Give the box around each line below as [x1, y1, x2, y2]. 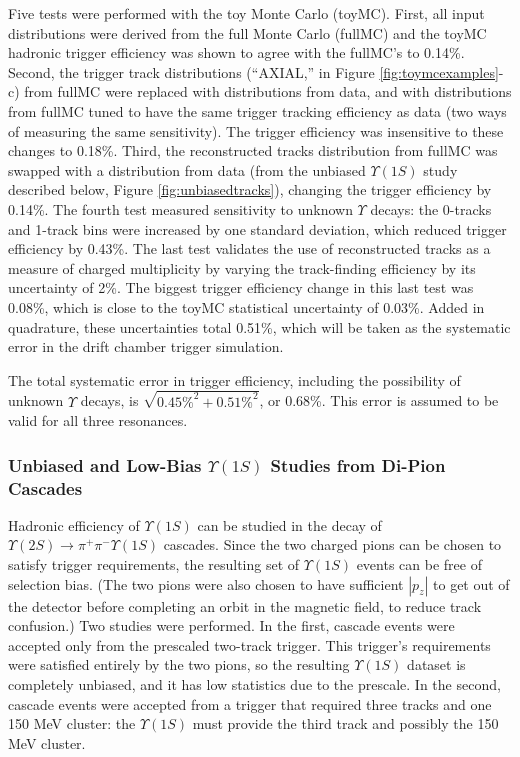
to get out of [433, 573, 510, 594]
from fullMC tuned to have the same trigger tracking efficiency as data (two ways [8, 100, 507, 121]
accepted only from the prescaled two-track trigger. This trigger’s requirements [8, 634, 491, 655]
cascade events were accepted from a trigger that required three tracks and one [8, 693, 492, 714]
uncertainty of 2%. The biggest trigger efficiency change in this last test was [8, 277, 474, 298]
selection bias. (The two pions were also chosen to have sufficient [8, 573, 404, 594]
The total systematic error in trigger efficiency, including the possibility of [8, 369, 461, 390]
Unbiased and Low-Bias [8, 452, 202, 477]
